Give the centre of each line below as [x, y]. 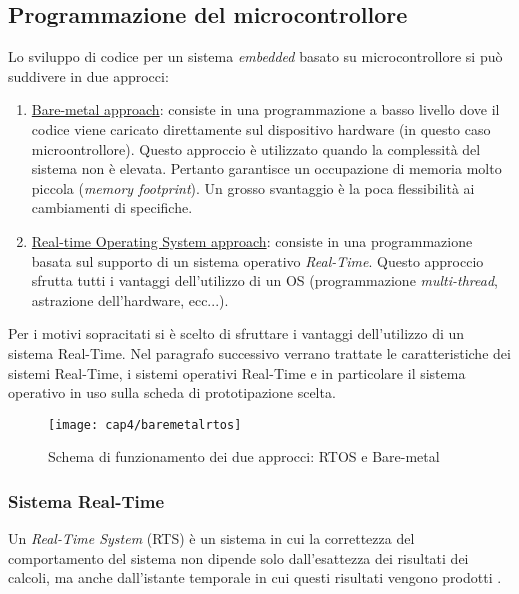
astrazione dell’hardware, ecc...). [130, 299]
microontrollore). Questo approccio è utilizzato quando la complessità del [256, 148]
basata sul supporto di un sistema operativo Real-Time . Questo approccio [257, 260]
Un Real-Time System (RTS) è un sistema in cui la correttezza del [211, 538]
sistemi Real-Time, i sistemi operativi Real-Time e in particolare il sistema [237, 372]
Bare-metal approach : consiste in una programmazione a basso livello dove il [265, 109]
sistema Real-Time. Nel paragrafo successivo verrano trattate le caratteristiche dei [259, 352]
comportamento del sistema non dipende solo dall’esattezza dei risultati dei [238, 557]
